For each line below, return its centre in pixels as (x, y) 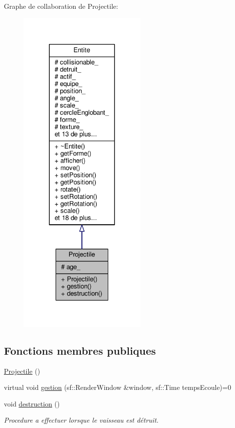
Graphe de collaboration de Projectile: (61, 6)
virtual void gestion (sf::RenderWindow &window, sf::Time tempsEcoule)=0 (117, 387)
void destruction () (32, 403)
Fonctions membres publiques (80, 350)
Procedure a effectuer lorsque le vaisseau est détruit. (81, 420)
